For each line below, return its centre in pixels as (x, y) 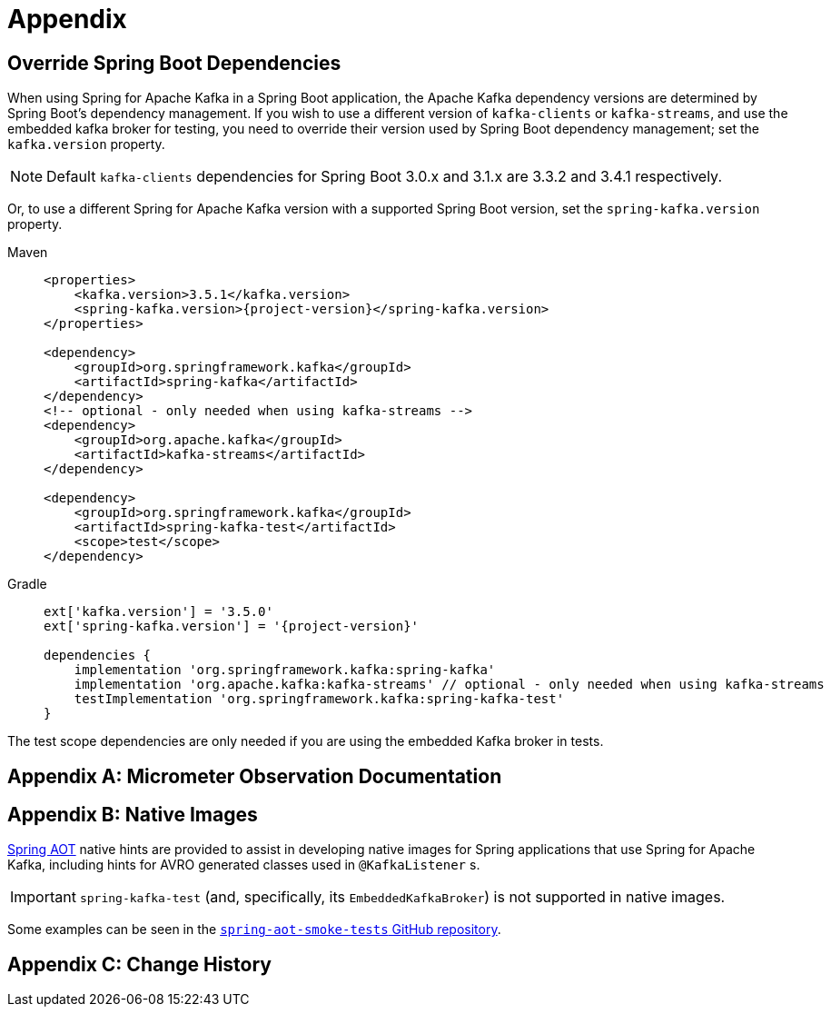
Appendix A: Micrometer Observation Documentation (255, 776)
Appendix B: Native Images (133, 815)
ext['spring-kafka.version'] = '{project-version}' (232, 626)
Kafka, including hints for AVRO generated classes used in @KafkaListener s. (244, 865)
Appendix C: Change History (139, 964)
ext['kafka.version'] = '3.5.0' (158, 612)
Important (43, 897)
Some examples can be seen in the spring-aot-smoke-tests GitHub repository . (254, 929)
